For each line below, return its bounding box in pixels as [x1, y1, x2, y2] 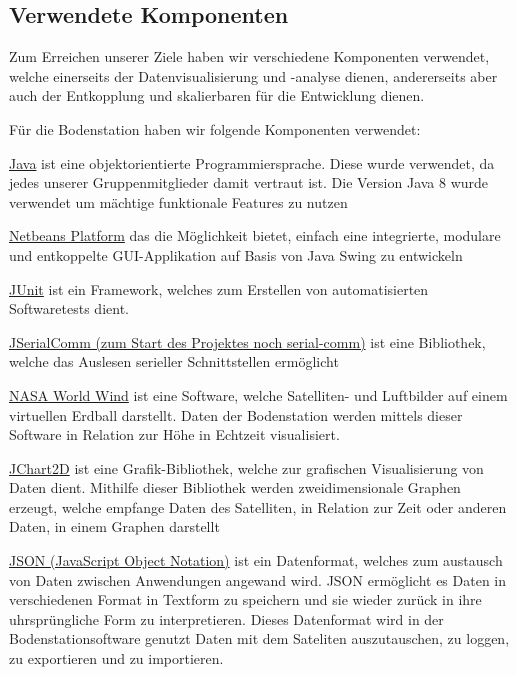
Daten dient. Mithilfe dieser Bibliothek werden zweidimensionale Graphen [9, 477, 461, 498]
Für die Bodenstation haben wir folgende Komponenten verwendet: [9, 118, 421, 139]
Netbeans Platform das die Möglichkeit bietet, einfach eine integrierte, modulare [9, 225, 501, 246]
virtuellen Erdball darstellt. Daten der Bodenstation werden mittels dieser [9, 404, 463, 425]
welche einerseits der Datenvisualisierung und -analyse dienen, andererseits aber [9, 65, 498, 86]
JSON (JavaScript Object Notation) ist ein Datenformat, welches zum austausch [9, 550, 503, 571]
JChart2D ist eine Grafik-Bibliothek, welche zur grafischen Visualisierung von [9, 457, 484, 478]
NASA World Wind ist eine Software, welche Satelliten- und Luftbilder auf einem [9, 384, 508, 405]
